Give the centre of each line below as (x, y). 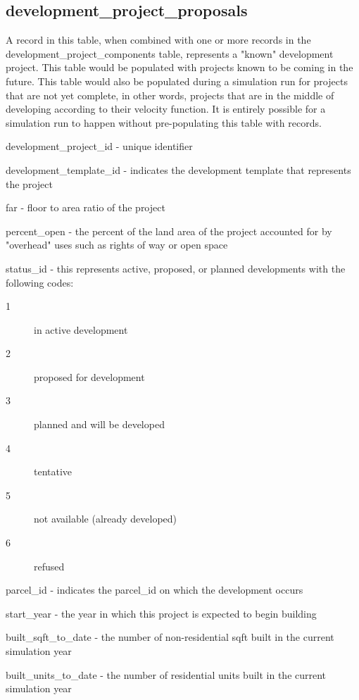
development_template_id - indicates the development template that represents (178, 169)
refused (49, 566)
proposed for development (89, 376)
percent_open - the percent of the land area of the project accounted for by (169, 231)
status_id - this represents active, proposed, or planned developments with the (176, 268)
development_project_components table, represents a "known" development (170, 53)
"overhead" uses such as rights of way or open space (117, 245)
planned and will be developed (99, 424)
